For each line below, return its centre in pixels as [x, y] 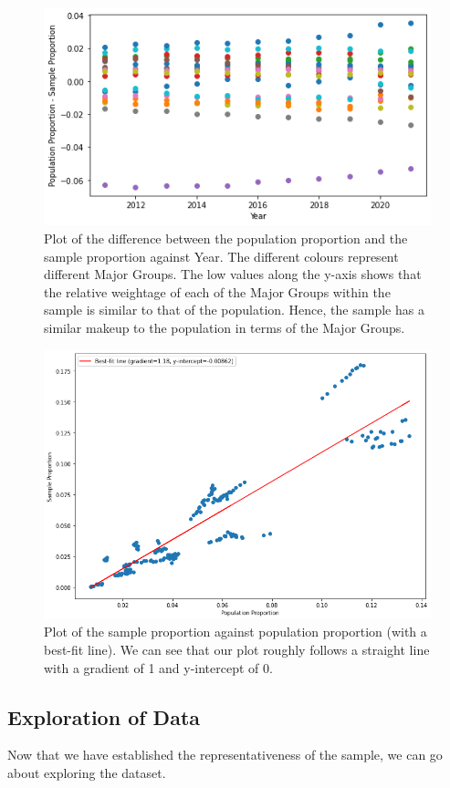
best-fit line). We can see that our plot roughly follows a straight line [237, 650]
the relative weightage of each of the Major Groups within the [217, 291]
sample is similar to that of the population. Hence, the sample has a [234, 310]
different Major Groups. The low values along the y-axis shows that [233, 274]
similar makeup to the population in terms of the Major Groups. [225, 327]
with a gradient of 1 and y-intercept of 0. [158, 667]
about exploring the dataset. [87, 773]
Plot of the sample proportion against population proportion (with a [235, 632]
